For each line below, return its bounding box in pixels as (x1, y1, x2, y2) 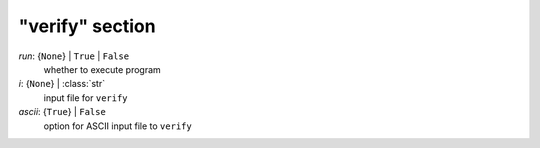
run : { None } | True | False (18, 50, 130, 62)
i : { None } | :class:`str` (18, 78, 105, 90)
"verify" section (18, 15, 156, 37)
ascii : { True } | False (18, 106, 107, 118)
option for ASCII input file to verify (43, 120, 192, 132)
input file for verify (43, 91, 129, 104)
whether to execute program (43, 63, 162, 75)
